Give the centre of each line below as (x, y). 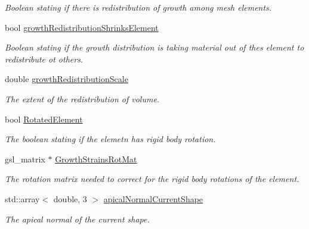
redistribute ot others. (44, 59)
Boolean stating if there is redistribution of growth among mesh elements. (138, 7)
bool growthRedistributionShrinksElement (82, 27)
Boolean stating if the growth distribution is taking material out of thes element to (154, 47)
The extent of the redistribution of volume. (82, 98)
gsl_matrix (25, 159)
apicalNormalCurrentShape (153, 198)
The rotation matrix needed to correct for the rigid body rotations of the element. (152, 179)
